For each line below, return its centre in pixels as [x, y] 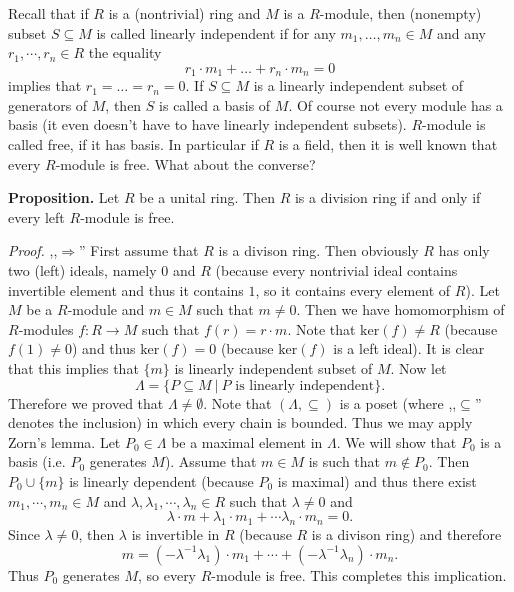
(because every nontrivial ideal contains [336, 269]
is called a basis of [215, 104]
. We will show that [396, 441]
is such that [344, 461]
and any [461, 32]
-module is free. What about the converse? [185, 163]
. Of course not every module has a [395, 104]
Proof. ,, [33, 250]
